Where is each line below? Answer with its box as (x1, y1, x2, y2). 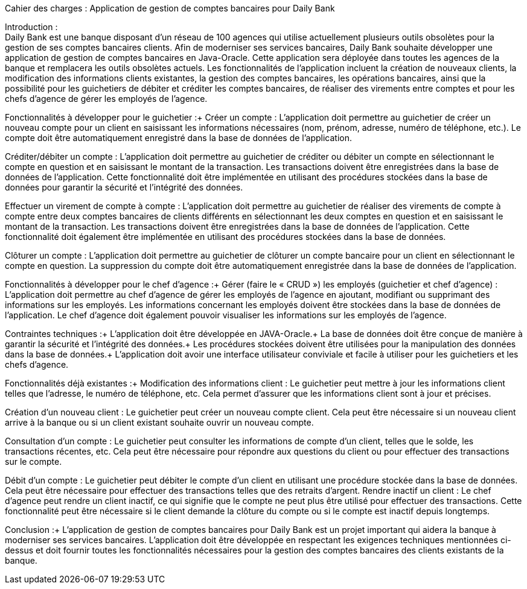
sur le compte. (5, 456, 62, 467)
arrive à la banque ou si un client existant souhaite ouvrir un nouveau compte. (5, 417, 314, 427)
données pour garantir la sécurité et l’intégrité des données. (5, 182, 243, 192)
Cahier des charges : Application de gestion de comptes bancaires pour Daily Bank (5, 3, 335, 13)
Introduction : (5, 22, 58, 32)
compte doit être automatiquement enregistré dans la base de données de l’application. (5, 133, 353, 143)
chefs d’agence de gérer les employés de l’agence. (5, 93, 208, 104)
